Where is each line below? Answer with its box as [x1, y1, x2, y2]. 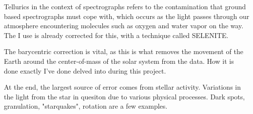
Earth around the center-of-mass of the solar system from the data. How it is [4, 56, 234, 66]
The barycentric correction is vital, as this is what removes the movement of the [4, 46, 243, 57]
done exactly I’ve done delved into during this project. [4, 65, 166, 76]
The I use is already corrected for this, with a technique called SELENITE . [4, 30, 229, 40]
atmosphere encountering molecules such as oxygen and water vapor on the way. [4, 20, 244, 31]
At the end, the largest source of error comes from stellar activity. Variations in [4, 82, 241, 92]
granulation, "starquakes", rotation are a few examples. [4, 101, 168, 111]
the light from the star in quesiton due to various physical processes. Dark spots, [4, 91, 245, 101]
